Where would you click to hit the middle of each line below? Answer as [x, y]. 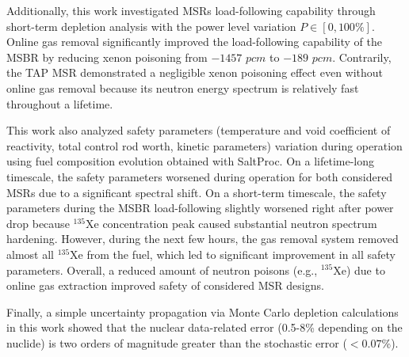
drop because [38, 223]
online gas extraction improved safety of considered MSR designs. [165, 285]
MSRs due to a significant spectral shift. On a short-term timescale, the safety [197, 192]
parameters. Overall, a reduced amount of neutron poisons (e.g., [162, 270]
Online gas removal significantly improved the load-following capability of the [194, 42]
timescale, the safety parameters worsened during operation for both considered [200, 176]
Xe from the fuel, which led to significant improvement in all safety [233, 254]
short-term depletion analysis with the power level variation [151, 26]
